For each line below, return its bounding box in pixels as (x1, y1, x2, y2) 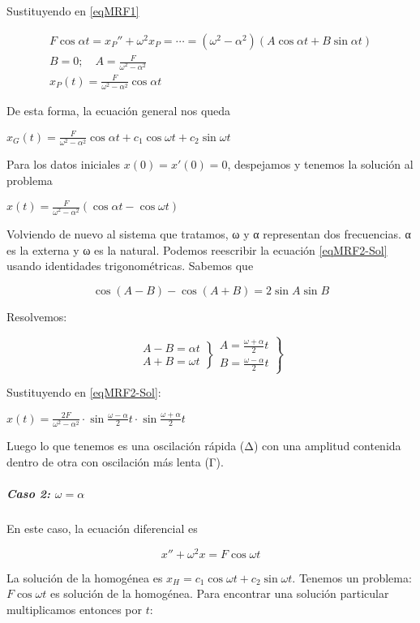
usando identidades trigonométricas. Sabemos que (6, 257, 254, 274)
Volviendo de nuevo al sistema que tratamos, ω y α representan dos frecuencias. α (6, 226, 411, 243)
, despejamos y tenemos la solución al (227, 156, 414, 173)
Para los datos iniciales (6, 156, 121, 173)
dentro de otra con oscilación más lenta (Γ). (6, 453, 224, 470)
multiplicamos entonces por (6, 601, 143, 618)
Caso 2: (6, 485, 50, 502)
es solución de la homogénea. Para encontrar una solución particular (49, 585, 389, 602)
